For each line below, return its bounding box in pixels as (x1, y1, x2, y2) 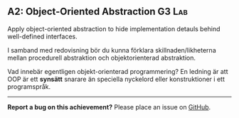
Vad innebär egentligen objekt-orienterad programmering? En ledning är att (7, 67, 228, 75)
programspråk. (7, 82, 51, 91)
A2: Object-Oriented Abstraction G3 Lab (7, 6, 188, 18)
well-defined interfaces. (7, 32, 78, 41)
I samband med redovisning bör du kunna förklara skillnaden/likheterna (7, 45, 216, 54)
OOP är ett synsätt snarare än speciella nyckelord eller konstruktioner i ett (7, 75, 225, 83)
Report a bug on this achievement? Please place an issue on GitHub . (7, 102, 211, 111)
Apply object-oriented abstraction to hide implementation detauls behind (7, 24, 221, 33)
